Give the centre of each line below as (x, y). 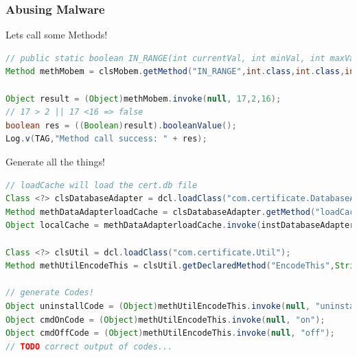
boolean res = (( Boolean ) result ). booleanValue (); (121, 125)
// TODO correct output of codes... (89, 346)
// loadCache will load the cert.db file (102, 185)
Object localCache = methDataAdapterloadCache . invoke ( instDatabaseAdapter (180, 226)
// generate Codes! (50, 293)
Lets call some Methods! (57, 35)
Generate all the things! (55, 161)
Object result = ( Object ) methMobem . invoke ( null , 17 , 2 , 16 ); (143, 99)
